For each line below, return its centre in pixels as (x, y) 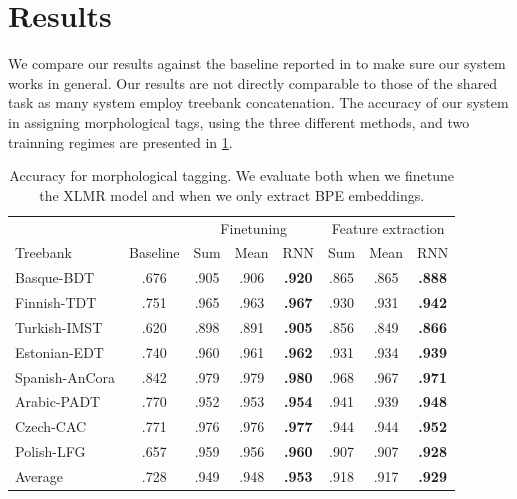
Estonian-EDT (59, 351)
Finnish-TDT (56, 302)
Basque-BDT (55, 277)
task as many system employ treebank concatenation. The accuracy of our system (258, 102)
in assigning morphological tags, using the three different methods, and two (239, 121)
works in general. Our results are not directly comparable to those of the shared (253, 82)
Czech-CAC (51, 426)
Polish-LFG (50, 451)
